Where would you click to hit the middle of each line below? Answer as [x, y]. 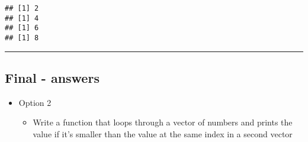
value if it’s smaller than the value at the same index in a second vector [163, 134]
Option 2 [35, 102]
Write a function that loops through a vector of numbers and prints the [163, 122]
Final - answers [52, 78]
